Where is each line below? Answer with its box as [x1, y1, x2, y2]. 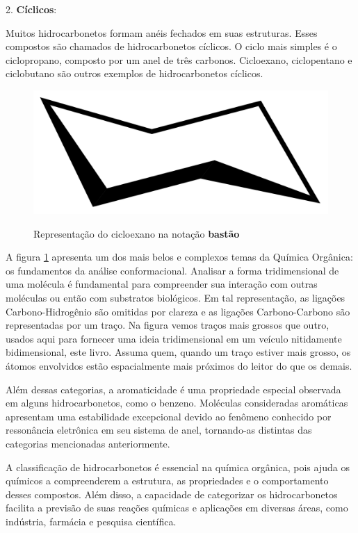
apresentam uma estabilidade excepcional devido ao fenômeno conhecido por [6, 409, 332, 423]
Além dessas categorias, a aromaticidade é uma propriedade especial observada [6, 382, 341, 396]
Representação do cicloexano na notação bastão [33, 226, 240, 240]
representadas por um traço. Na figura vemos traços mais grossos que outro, [6, 318, 329, 332]
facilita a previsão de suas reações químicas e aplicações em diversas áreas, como [6, 500, 348, 515]
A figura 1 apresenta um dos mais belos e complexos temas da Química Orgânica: [6, 249, 353, 264]
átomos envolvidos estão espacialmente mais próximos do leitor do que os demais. [6, 358, 352, 372]
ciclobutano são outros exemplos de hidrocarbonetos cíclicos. [6, 66, 263, 81]
